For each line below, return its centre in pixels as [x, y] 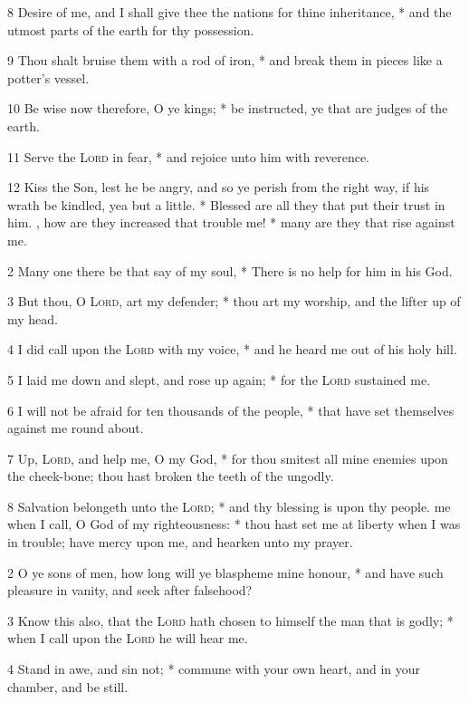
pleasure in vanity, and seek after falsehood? [130, 590]
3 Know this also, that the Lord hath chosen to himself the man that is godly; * [230, 620]
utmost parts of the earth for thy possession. [131, 29]
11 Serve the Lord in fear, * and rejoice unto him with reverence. [188, 156]
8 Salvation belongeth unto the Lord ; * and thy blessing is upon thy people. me [229, 506]
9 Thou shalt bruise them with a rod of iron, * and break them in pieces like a [225, 60]
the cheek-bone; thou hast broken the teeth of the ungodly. [171, 476]
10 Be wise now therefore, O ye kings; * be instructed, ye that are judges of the [228, 108]
